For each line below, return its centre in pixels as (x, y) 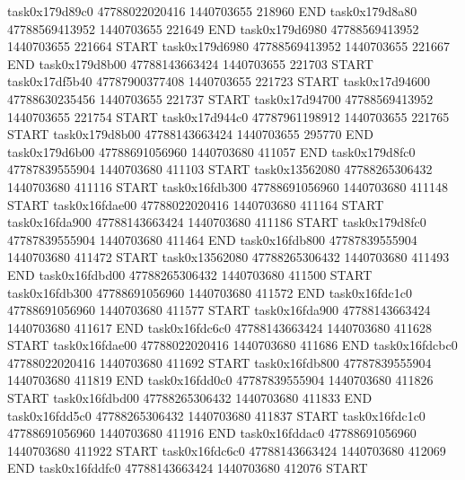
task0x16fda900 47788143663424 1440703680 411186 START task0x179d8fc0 (217, 222)
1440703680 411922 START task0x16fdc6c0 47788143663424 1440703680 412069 (227, 450)
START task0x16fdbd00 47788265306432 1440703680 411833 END (190, 398)
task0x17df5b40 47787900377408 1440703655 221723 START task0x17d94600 (219, 81)
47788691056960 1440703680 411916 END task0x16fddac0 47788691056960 (212, 433)
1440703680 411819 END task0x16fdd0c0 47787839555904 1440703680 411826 (220, 380)
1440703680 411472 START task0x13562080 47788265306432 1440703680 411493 (228, 257)
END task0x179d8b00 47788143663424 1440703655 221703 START (190, 63)
